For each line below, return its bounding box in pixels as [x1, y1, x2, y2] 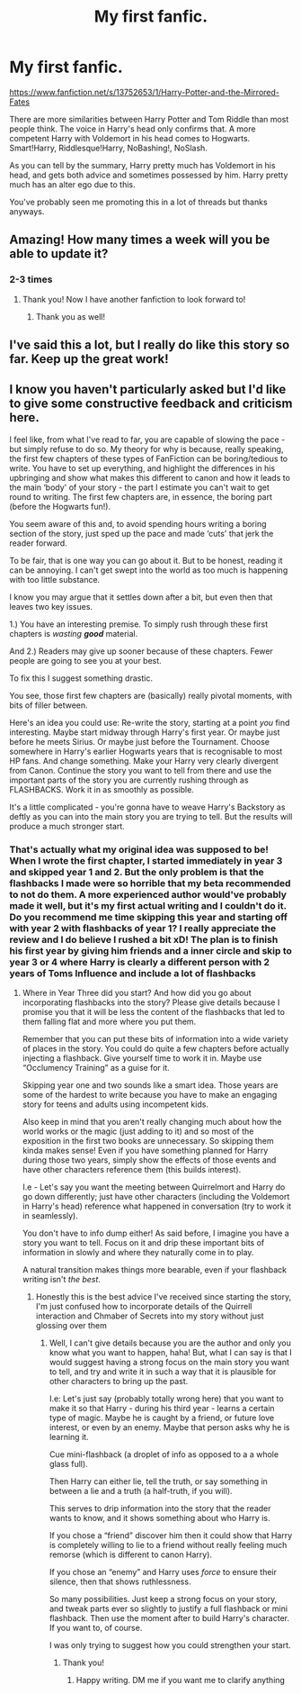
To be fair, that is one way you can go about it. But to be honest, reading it [9, 555, 283, 566]
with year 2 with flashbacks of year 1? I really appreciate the [9, 921, 277, 934]
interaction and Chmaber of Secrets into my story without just [35, 1310, 264, 1321]
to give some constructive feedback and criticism [9, 396, 293, 412]
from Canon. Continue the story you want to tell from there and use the [9, 765, 272, 775]
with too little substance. [9, 574, 101, 584]
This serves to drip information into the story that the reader [49, 1503, 271, 1514]
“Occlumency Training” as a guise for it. [22, 1063, 171, 1073]
